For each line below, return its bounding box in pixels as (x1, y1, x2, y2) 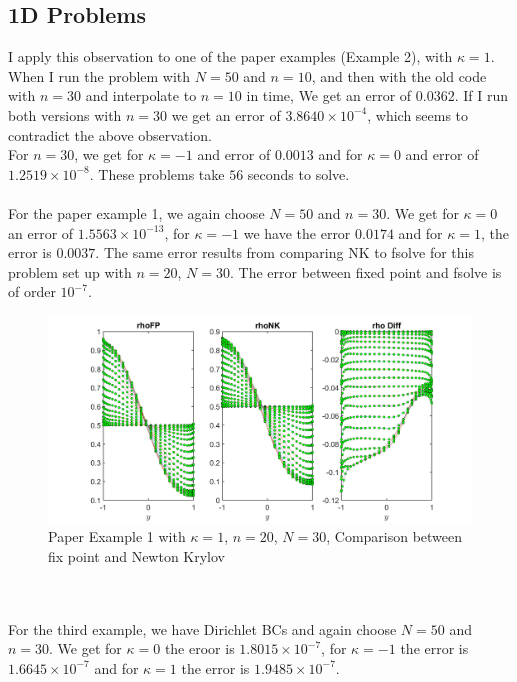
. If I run (454, 85, 509, 106)
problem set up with (8, 261, 132, 282)
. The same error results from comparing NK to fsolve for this (95, 242, 474, 263)
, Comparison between (326, 526, 463, 547)
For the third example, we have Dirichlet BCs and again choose (8, 618, 397, 639)
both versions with (8, 104, 122, 125)
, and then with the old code (311, 65, 487, 86)
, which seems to (367, 104, 469, 125)
